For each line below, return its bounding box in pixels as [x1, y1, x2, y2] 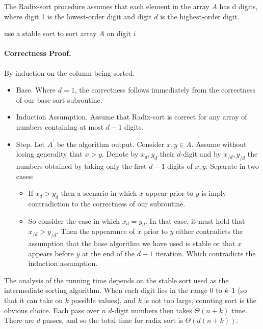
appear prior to [145, 188, 194, 198]
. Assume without [191, 138, 247, 149]
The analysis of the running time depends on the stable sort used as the [4, 275, 229, 285]
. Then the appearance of [56, 226, 135, 236]
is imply [201, 188, 226, 198]
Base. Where [16, 84, 56, 95]
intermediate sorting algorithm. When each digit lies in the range [4, 285, 207, 295]
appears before [28, 248, 74, 258]
